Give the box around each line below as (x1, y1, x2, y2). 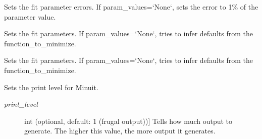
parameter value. (4, 11, 56, 22)
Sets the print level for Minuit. (4, 82, 98, 92)
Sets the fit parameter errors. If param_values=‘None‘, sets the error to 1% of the (4, 2, 258, 12)
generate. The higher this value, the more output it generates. (24, 125, 216, 136)
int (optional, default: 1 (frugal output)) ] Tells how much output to (24, 115, 233, 126)
